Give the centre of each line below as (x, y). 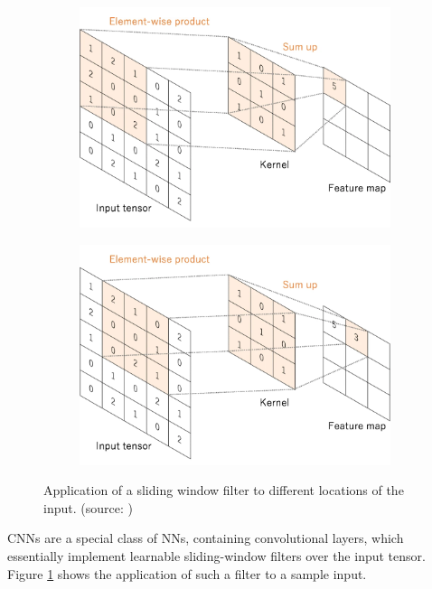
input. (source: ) (88, 507)
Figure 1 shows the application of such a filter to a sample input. (187, 573)
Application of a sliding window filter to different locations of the (224, 490)
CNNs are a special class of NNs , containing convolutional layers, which (206, 538)
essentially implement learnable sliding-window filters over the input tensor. (216, 555)
